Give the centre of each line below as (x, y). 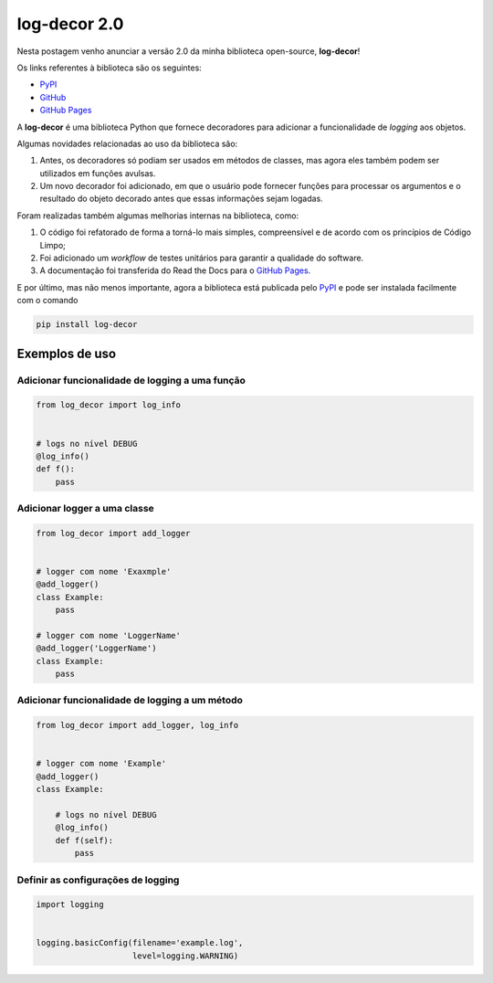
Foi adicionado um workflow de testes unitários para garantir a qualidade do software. (202, 258)
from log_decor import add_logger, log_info (137, 725)
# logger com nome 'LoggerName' (109, 635)
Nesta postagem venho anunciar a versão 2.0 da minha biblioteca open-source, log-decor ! (189, 51)
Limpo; (52, 245)
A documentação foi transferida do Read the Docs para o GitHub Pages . (175, 270)
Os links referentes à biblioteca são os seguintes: (110, 68)
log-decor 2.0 (70, 24)
